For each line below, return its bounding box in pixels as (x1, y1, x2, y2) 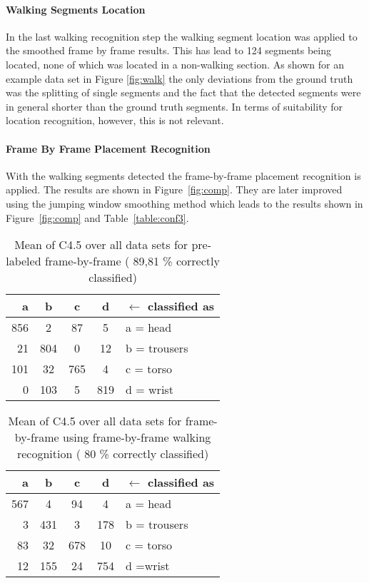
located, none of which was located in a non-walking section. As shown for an (6, 56, 344, 71)
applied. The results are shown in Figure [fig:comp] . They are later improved (6, 182, 343, 197)
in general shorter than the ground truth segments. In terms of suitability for (6, 98, 343, 113)
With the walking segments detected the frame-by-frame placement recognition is (6, 168, 361, 183)
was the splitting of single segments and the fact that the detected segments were (6, 85, 361, 100)
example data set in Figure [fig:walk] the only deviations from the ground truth (6, 71, 353, 86)
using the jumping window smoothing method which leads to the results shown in (6, 196, 363, 211)
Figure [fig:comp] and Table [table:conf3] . (6, 210, 189, 225)
